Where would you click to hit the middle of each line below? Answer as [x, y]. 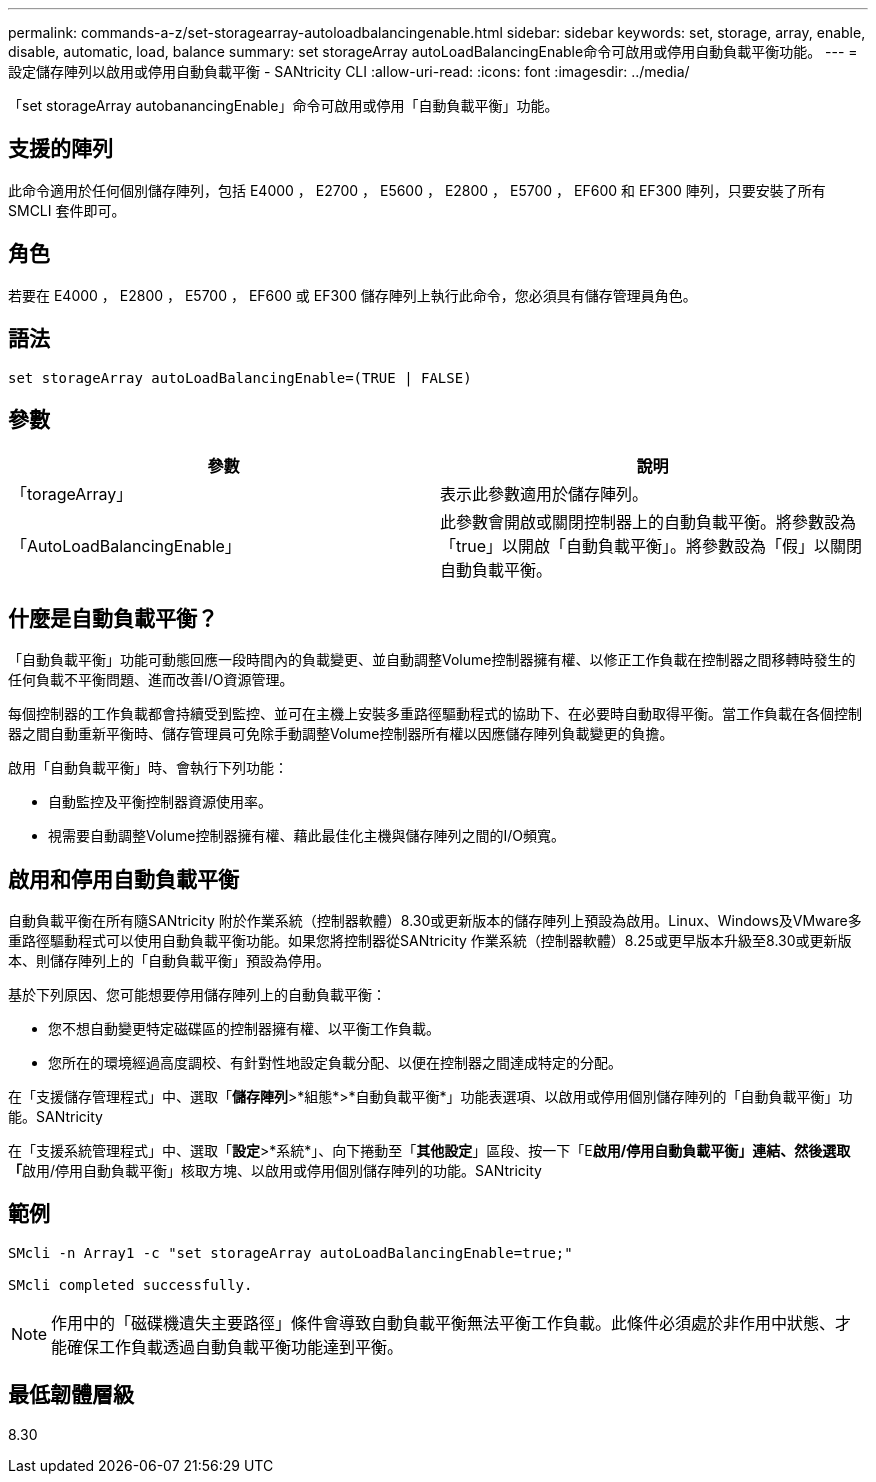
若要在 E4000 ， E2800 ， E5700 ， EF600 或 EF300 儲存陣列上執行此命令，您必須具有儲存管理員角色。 [352, 295]
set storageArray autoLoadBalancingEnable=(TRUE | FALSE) [240, 377]
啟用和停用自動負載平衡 [123, 879]
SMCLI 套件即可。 [67, 210]
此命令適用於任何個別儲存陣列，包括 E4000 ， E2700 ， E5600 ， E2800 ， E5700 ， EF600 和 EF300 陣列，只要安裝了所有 [417, 190]
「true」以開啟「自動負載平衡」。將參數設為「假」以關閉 [651, 546]
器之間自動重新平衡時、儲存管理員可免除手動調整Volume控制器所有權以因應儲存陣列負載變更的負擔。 [341, 734]
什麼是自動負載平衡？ [113, 618]
